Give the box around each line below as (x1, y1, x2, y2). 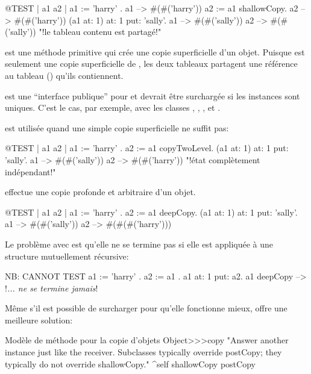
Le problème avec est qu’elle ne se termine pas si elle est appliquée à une (5, 237, 274, 250)
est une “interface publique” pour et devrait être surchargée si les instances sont (5, 89, 300, 102)
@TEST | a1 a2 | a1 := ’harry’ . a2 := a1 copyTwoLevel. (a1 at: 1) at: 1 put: (5, 142, 289, 154)
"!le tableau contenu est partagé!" (39, 25, 162, 38)
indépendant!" (5, 165, 56, 178)
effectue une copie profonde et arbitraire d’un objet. (5, 185, 196, 198)
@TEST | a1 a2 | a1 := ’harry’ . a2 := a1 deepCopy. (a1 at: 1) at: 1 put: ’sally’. (5, 205, 298, 218)
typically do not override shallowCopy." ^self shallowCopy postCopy (5, 357, 256, 370)
